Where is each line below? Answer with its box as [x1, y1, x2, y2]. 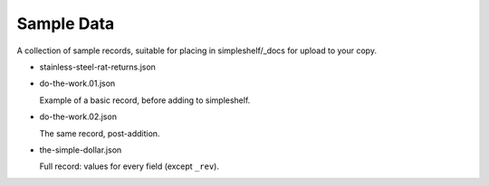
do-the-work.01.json [39, 78, 116, 89]
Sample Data [16, 14, 115, 33]
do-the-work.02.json [39, 111, 118, 122]
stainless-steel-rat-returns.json [39, 61, 156, 72]
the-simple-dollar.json [39, 144, 122, 155]
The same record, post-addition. [39, 127, 160, 139]
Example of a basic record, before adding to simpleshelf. [39, 95, 251, 106]
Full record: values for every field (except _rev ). [39, 161, 219, 172]
